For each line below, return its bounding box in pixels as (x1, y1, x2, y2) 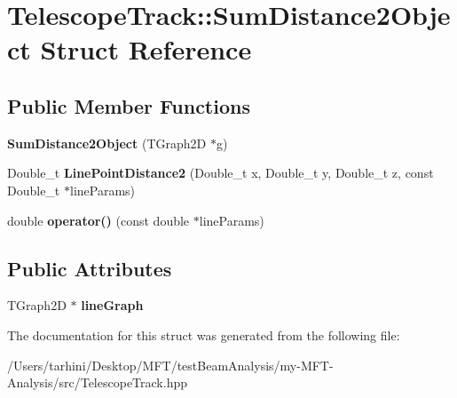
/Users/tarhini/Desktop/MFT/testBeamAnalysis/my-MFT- (7, 355, 334, 374)
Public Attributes (7, 254, 172, 282)
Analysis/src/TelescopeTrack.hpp (7, 373, 187, 392)
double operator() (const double (7, 211, 190, 229)
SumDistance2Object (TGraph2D (7, 133, 207, 152)
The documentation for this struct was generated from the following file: (7, 325, 400, 344)
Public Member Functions (7, 92, 250, 119)
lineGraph (81, 296, 144, 314)
